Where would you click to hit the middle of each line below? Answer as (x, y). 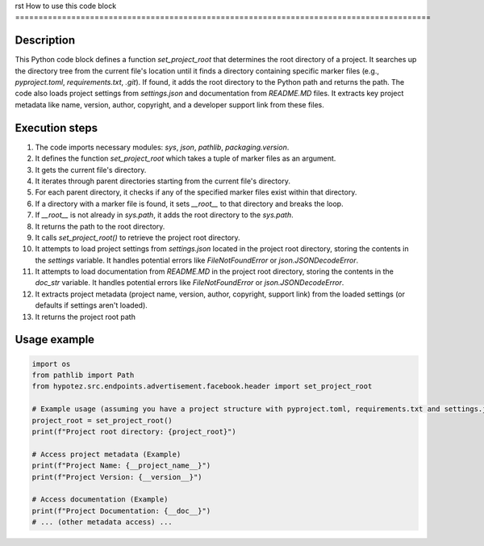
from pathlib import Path (83, 375)
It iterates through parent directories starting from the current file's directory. (163, 181)
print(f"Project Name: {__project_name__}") (121, 466)
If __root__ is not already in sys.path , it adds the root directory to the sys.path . (164, 215)
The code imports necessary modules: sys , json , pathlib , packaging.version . (162, 147)
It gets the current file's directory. (91, 170)
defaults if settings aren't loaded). (92, 305)
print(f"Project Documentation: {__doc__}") (121, 510)
